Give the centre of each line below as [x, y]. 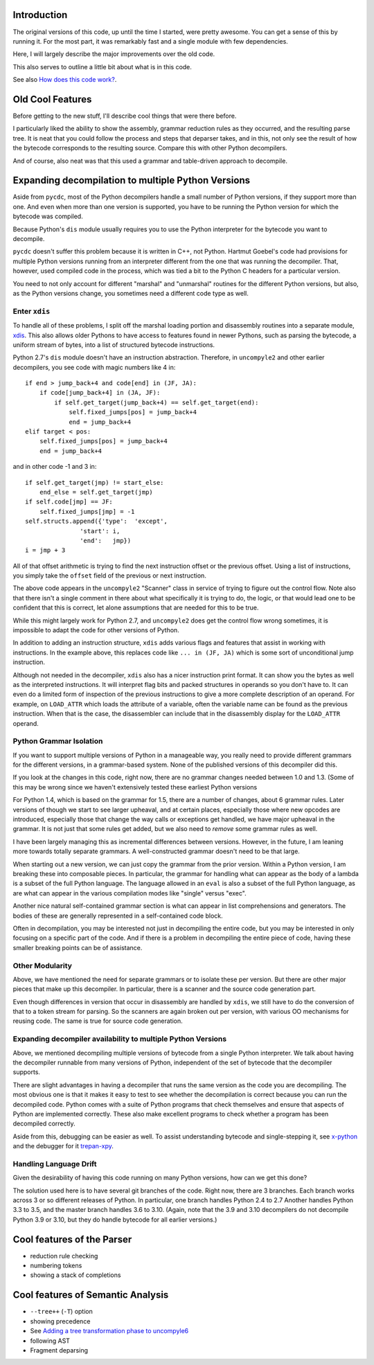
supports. [27, 1072]
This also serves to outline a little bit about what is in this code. [102, 66]
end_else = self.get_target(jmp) [96, 492]
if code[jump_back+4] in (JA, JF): [100, 393]
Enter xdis [32, 311]
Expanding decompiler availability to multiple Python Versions [120, 1039]
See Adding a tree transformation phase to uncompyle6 [109, 1331]
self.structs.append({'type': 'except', [96, 521]
